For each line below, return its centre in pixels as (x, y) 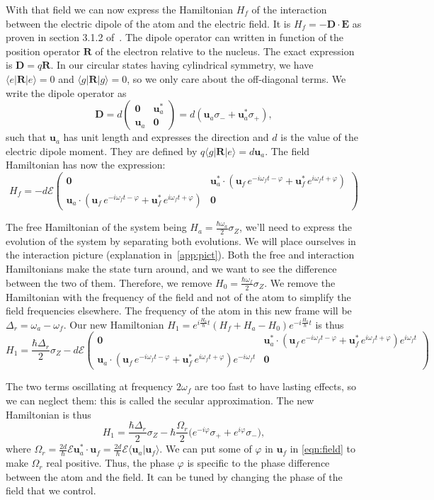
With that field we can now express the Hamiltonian (120, 9)
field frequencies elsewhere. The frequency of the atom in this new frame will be (179, 311)
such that (26, 137)
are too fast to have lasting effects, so (275, 386)
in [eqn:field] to (322, 449)
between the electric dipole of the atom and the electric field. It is (148, 23)
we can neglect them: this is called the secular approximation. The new (160, 400)
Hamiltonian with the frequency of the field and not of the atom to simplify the (178, 296)
